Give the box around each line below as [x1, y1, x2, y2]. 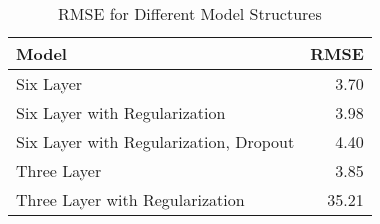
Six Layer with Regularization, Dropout [16, 130, 295, 153]
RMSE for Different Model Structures [58, 2, 322, 25]
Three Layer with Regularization [16, 188, 245, 211]
